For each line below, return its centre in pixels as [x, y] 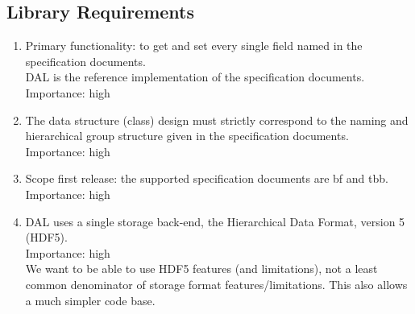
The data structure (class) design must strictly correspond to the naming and [217, 120]
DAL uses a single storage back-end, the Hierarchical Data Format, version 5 [215, 221]
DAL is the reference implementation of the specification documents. [195, 77]
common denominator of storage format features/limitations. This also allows [216, 284]
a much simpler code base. [90, 300]
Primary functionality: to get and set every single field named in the [194, 45]
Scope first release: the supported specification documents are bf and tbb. [207, 178]
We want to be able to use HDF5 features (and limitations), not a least [201, 269]
